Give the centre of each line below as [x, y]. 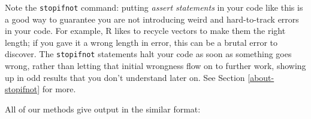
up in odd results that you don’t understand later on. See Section [125, 77]
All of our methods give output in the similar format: [103, 109]
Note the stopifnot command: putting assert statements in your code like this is [154, 7]
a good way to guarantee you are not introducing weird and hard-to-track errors [152, 19]
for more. [59, 89]
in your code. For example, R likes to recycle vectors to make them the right [145, 31]
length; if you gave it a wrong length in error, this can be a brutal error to [141, 42]
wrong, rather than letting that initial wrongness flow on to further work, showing [155, 66]
